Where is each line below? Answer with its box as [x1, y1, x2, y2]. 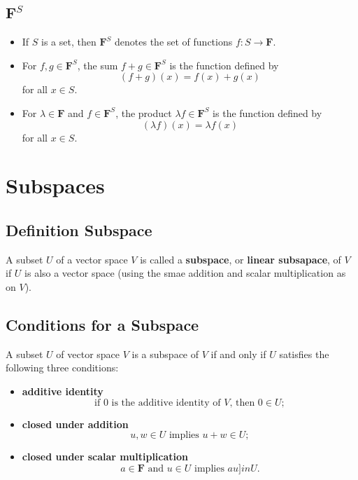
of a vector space [56, 252, 128, 266]
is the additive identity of [111, 397, 221, 408]
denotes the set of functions [115, 34, 233, 49]
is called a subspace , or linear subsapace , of [140, 252, 341, 266]
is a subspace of [131, 346, 199, 361]
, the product [115, 105, 172, 120]
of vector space [56, 346, 120, 361]
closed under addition [22, 416, 129, 431]
